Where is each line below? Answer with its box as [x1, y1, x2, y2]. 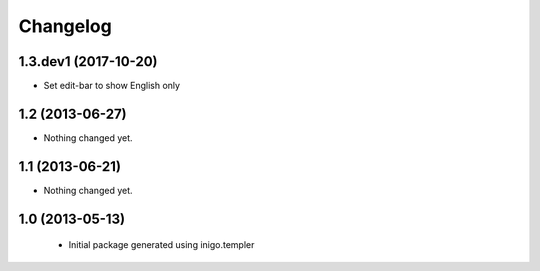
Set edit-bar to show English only [43, 80, 180, 92]
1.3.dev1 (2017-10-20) [18, 53, 158, 70]
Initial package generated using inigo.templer [68, 239, 255, 251]
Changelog [18, 15, 112, 37]
